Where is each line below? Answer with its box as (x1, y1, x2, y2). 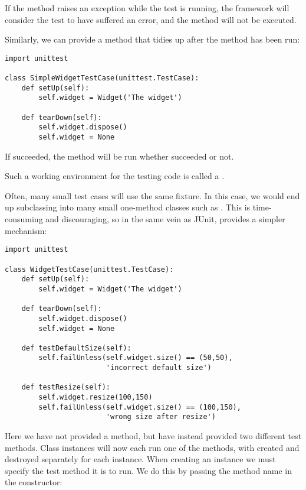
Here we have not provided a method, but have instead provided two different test (5, 430, 302, 442)
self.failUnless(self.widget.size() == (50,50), (38, 353, 233, 362)
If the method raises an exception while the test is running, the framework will (5, 2, 289, 14)
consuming (5, 213, 43, 225)
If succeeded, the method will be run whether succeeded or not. (5, 150, 234, 162)
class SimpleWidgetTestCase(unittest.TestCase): (5, 74, 199, 83)
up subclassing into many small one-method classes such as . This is (5, 201, 251, 213)
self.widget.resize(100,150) (38, 393, 153, 402)
